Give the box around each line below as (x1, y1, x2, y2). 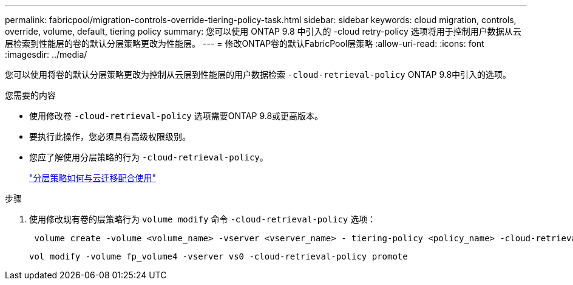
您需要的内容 (5, 90, 56, 100)
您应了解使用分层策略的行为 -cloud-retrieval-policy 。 (29, 152, 268, 162)
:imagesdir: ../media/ (5, 49, 87, 60)
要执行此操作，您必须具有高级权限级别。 (29, 131, 191, 142)
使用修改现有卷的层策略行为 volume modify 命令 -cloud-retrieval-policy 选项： (29, 214, 376, 224)
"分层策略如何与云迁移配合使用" (29, 173, 157, 183)
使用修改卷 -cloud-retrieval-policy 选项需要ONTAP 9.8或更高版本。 (29, 111, 324, 121)
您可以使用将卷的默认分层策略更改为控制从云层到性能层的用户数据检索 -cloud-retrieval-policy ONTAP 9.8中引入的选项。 (5, 69, 512, 80)
